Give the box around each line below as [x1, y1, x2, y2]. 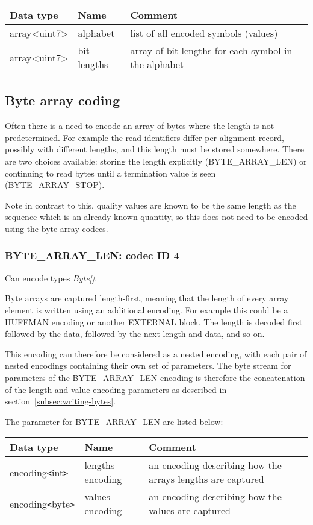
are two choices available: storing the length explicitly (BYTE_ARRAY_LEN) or [5, 154, 307, 167]
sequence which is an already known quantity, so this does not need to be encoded [5, 210, 308, 223]
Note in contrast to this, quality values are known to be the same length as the [5, 198, 296, 211]
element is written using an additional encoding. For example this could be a [5, 303, 288, 316]
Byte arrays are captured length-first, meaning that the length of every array [5, 292, 289, 304]
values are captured [149, 503, 231, 518]
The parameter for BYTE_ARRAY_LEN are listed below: [5, 415, 223, 427]
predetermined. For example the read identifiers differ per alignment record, [5, 131, 284, 143]
